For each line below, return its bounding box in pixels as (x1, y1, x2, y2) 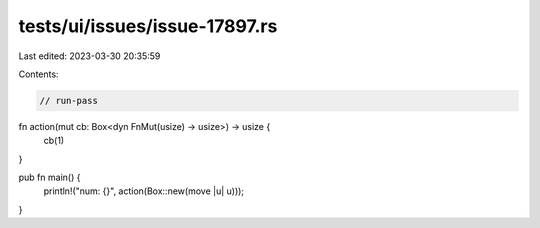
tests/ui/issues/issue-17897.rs (18, 15, 278, 37)
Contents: (18, 68, 59, 80)
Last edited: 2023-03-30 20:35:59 (18, 50, 161, 62)
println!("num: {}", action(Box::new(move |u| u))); (43, 185, 245, 197)
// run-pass (39, 95, 99, 106)
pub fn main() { (18, 171, 81, 184)
